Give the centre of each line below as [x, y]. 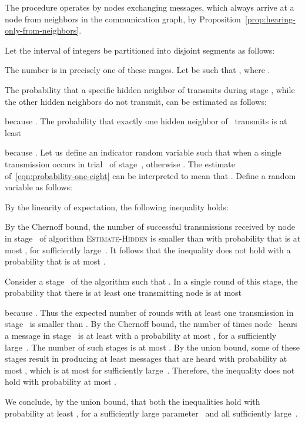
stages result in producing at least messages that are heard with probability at [146, 358]
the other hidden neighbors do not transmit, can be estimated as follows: [136, 101]
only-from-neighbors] [42, 30]
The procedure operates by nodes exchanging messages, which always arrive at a [150, 7]
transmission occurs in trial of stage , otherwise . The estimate [120, 163]
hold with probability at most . [61, 381]
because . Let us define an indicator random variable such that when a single [143, 152]
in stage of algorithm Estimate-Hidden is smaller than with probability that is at [153, 238]
